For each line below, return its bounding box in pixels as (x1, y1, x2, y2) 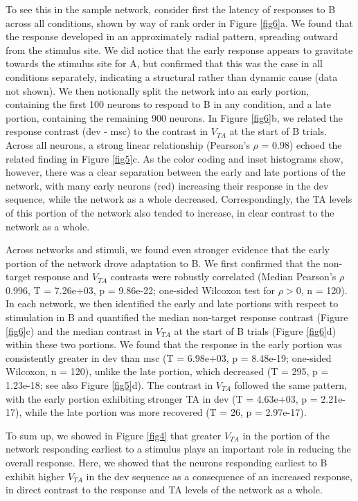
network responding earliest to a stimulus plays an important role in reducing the (6, 441, 351, 456)
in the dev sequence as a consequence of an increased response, (86, 468, 352, 483)
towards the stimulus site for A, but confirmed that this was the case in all (6, 56, 323, 71)
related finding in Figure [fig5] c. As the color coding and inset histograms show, (6, 151, 343, 165)
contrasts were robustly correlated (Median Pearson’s (110, 269, 337, 284)
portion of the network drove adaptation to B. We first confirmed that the (6, 255, 321, 270)
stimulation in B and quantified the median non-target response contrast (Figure (6, 310, 348, 325)
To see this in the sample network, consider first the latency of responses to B (6, 2, 336, 16)
